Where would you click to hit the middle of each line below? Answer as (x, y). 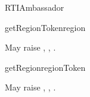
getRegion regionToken (45, 67)
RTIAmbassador (35, 7)
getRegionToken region (45, 27)
